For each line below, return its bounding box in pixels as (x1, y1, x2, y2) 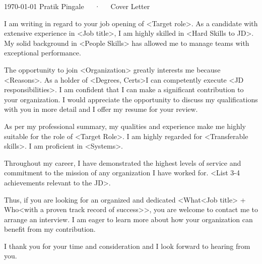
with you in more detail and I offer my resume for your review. (4, 104, 198, 114)
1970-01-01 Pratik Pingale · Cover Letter (4, 1, 150, 11)
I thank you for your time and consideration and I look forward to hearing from (4, 240, 250, 251)
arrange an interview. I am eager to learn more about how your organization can (4, 214, 253, 224)
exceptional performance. (4, 47, 81, 58)
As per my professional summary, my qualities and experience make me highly (4, 120, 246, 131)
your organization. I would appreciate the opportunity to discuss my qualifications (4, 94, 258, 104)
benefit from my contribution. (4, 224, 96, 234)
